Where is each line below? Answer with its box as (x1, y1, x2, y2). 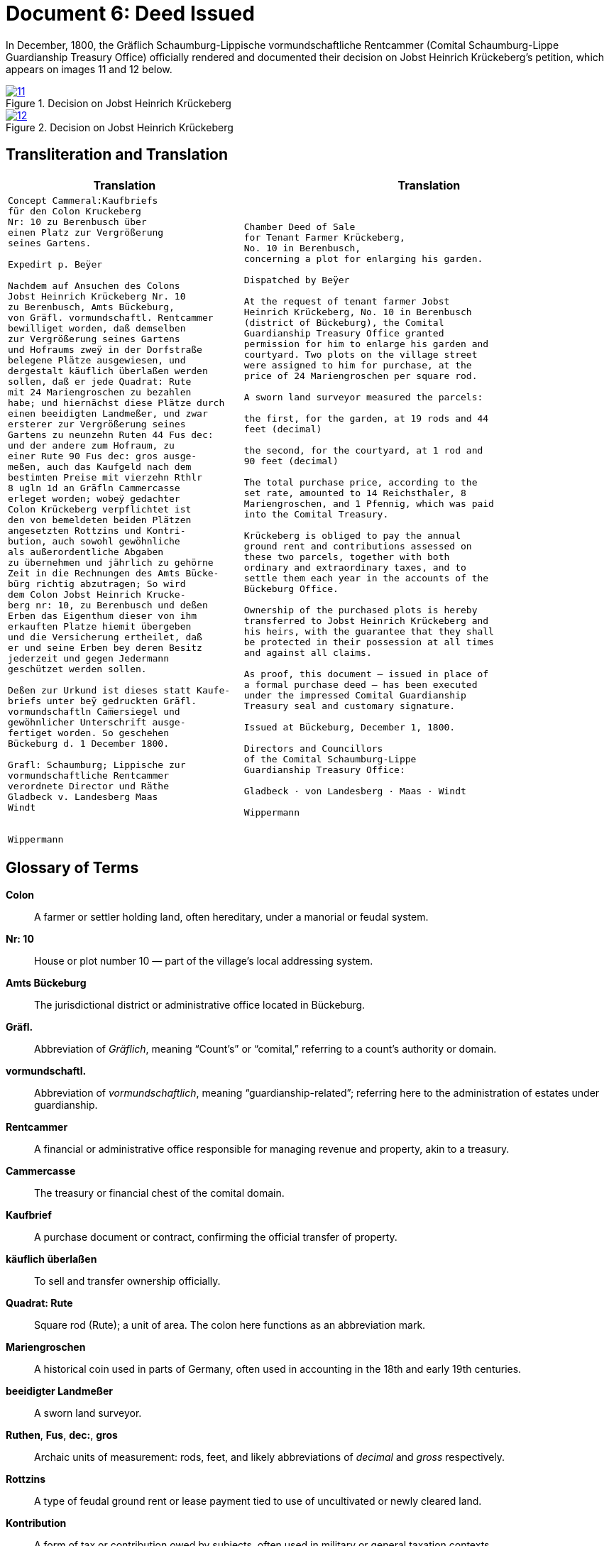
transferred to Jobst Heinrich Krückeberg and (243, 615, 489, 627)
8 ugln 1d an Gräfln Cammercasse (8, 482, 180, 493)
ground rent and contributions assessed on (243, 541, 472, 552)
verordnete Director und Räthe (8, 780, 169, 791)
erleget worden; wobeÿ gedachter (8, 493, 180, 504)
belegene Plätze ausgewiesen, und (8, 354, 186, 366)
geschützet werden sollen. (8, 663, 147, 674)
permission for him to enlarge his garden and (243, 339, 489, 350)
